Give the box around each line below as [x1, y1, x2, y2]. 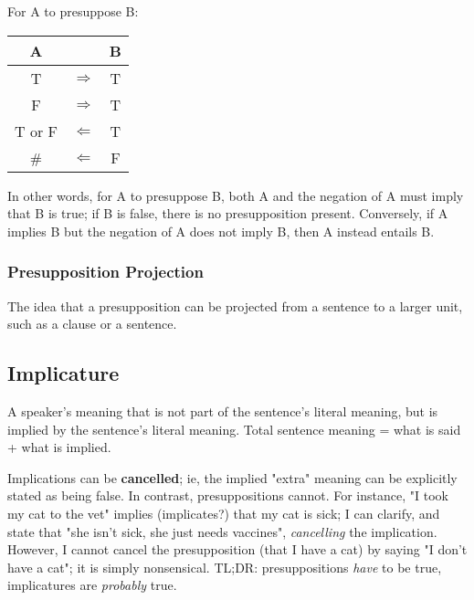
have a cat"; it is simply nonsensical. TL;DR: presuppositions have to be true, [7, 557, 442, 576]
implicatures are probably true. [7, 575, 177, 595]
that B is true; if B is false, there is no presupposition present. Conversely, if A [7, 204, 448, 223]
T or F [15, 120, 58, 142]
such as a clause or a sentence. [7, 314, 177, 333]
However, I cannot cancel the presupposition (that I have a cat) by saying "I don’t [7, 540, 468, 559]
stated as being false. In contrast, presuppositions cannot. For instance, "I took [7, 486, 448, 505]
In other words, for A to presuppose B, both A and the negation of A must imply [7, 185, 464, 205]
